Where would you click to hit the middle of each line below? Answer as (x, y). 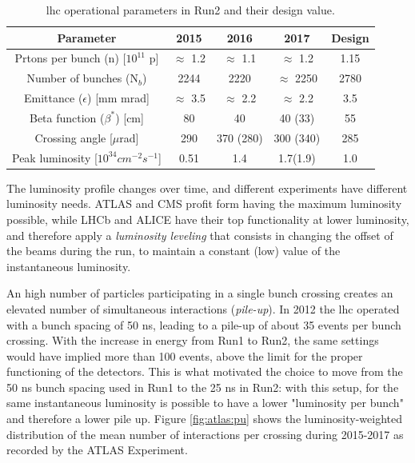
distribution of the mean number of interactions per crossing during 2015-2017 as (205, 434)
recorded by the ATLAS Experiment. (97, 450)
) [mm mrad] (118, 98)
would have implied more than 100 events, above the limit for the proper (185, 355)
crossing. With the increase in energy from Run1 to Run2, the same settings (193, 340)
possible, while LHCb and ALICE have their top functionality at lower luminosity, (208, 219)
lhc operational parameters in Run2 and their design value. (190, 10)
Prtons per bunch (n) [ (70, 58)
